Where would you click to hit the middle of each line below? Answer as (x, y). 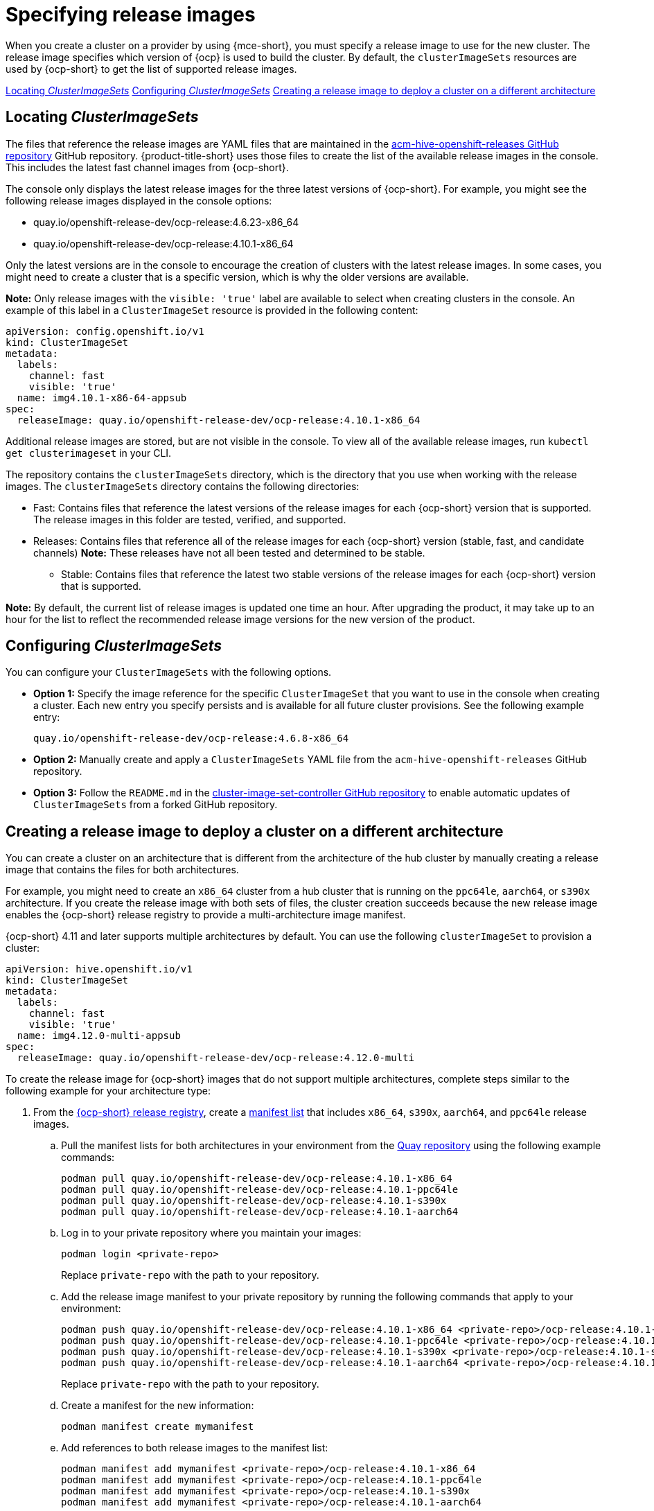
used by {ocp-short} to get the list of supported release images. (151, 69)
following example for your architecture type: (108, 1091)
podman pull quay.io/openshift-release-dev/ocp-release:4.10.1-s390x (254, 1201)
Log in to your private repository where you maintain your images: (211, 1233)
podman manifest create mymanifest (158, 1427)
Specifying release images (131, 15)
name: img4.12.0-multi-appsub (99, 1036)
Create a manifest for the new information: (158, 1406)
